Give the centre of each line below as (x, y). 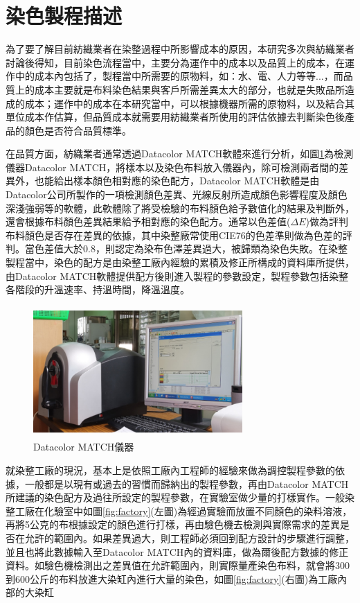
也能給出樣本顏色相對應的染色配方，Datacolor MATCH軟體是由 (177, 181)
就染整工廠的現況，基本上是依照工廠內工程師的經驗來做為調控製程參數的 (170, 470)
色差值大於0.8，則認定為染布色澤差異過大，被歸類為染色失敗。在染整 (191, 248)
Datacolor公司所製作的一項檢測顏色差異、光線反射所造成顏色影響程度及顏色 (177, 194)
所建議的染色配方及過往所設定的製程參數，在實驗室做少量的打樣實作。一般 (175, 497)
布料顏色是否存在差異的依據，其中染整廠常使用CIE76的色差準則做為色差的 (174, 235)
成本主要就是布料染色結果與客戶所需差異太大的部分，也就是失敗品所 (189, 89)
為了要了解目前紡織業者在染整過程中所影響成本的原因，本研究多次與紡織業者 (180, 49)
